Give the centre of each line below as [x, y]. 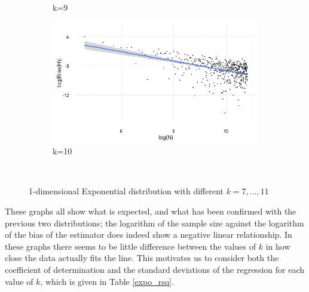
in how [278, 246]
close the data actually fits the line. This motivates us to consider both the [142, 258]
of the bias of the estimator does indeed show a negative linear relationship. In [149, 234]
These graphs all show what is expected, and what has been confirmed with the [151, 211]
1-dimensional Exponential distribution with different [126, 191]
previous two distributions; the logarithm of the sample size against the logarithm [154, 223]
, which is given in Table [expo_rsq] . [107, 281]
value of [19, 281]
